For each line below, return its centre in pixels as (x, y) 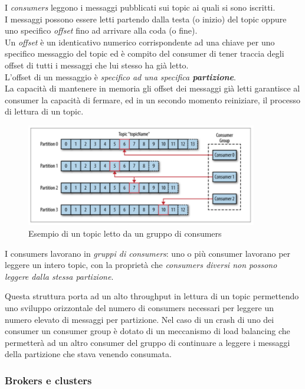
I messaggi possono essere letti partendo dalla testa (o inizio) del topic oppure (146, 19)
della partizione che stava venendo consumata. (88, 354)
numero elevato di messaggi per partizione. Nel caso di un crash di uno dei (140, 319)
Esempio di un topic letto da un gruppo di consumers (125, 233)
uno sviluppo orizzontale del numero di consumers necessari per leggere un (139, 307)
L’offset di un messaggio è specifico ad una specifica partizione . (120, 76)
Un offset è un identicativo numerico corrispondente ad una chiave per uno (140, 42)
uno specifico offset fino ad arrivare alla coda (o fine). (101, 30)
